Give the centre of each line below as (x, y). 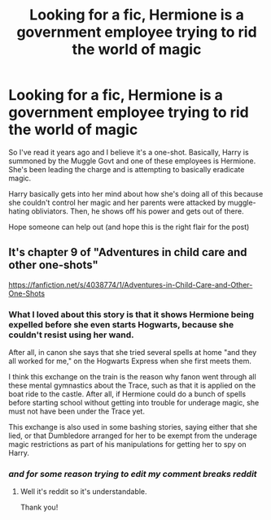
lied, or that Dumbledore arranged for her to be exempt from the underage (133, 435)
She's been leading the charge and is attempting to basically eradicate (127, 169)
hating (19, 211)
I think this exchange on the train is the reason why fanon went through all (132, 377)
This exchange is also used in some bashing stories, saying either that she (133, 427)
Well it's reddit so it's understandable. (84, 492)
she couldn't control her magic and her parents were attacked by (117, 202)
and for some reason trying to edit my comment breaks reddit (133, 474)
